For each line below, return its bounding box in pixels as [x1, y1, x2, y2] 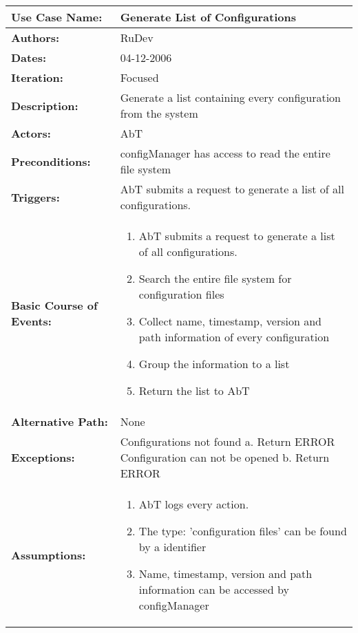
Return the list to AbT [138, 383, 250, 398]
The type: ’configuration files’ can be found [138, 523, 347, 539]
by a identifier [138, 539, 207, 555]
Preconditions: [11, 153, 91, 169]
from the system [120, 105, 198, 121]
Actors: [11, 125, 51, 141]
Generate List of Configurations [120, 9, 296, 25]
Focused [120, 69, 159, 85]
